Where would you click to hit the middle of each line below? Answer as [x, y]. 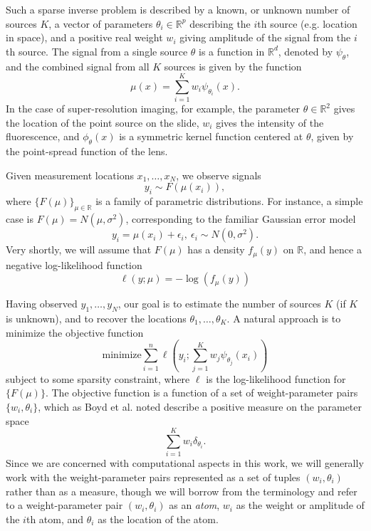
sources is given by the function [233, 66]
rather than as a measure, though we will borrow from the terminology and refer [182, 491]
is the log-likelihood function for [276, 378]
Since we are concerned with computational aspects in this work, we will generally [185, 463]
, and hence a [333, 249]
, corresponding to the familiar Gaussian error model [241, 219]
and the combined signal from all [78, 66]
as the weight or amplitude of [300, 505]
